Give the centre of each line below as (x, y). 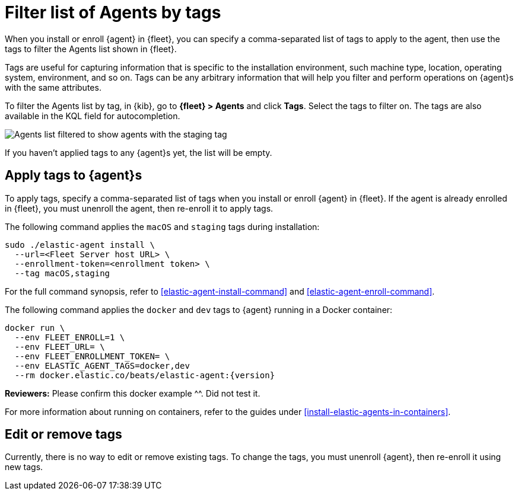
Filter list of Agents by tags (113, 12)
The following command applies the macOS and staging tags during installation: (162, 226)
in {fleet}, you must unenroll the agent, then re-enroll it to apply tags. (139, 208)
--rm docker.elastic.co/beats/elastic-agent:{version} (145, 375)
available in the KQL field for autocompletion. (93, 116)
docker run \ (35, 328)
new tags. (24, 467)
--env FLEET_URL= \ (60, 346)
